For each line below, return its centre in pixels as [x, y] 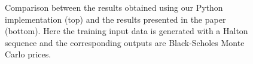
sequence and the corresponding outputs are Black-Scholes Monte [125, 42]
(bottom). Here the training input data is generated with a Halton [126, 31]
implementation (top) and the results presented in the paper [115, 19]
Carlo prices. [28, 54]
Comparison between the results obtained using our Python [114, 7]
